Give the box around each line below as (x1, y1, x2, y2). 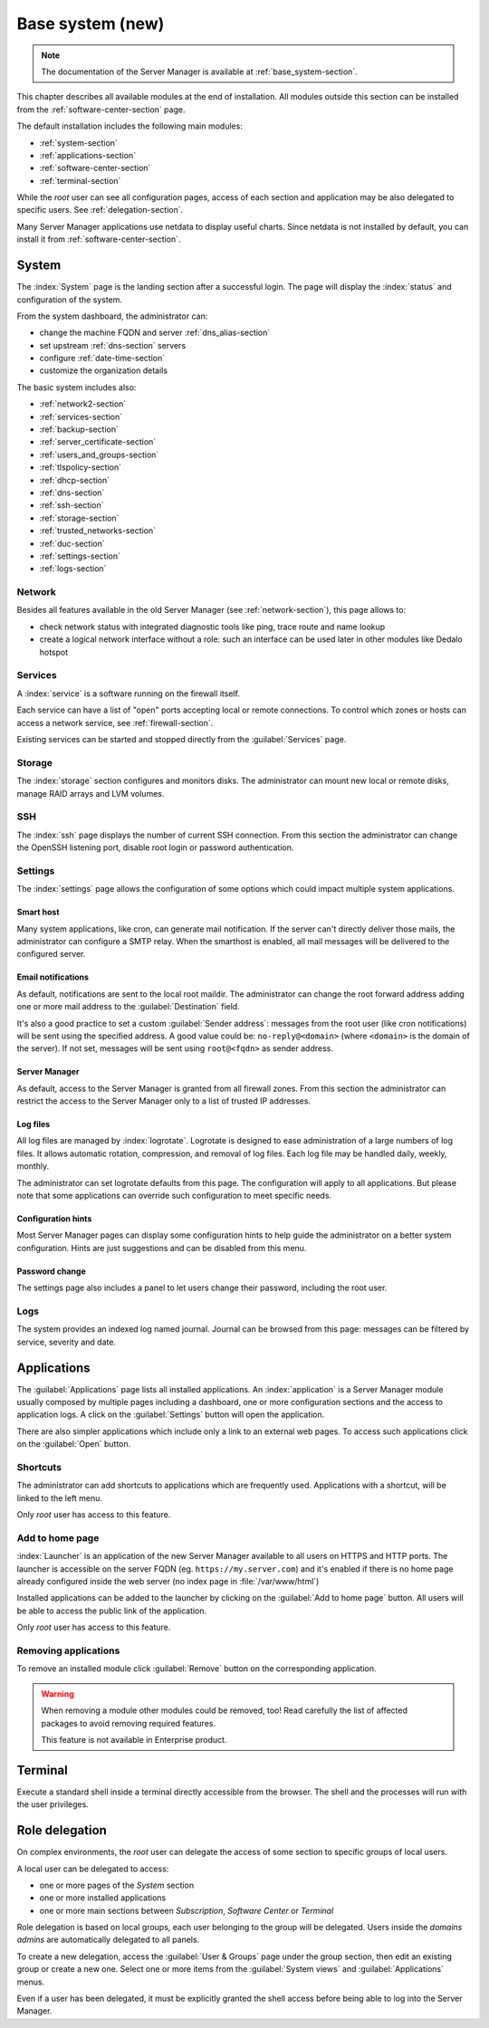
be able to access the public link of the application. (16, 1605, 207, 1616)
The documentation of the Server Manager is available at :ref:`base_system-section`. (41, 66, 358, 77)
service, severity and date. (16, 1336, 117, 1347)
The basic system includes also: (16, 381, 137, 393)
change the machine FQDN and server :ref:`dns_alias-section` (39, 327, 271, 339)
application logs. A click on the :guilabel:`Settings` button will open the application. (16, 1409, 325, 1421)
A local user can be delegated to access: (16, 1863, 169, 1874)
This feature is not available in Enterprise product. (41, 1734, 227, 1745)
